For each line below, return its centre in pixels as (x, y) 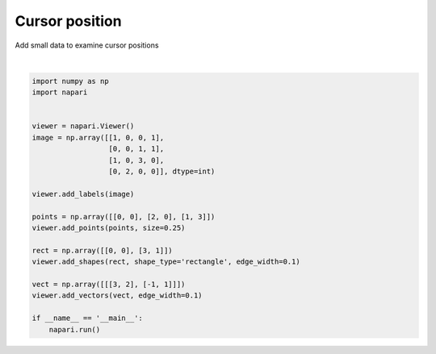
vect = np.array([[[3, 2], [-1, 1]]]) (109, 284)
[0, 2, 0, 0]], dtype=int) (162, 172)
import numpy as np (70, 81)
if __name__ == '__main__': (87, 318)
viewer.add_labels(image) (83, 194)
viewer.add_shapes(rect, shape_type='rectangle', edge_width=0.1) (166, 262)
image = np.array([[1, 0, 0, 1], (98, 137)
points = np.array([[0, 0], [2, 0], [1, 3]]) (124, 217)
